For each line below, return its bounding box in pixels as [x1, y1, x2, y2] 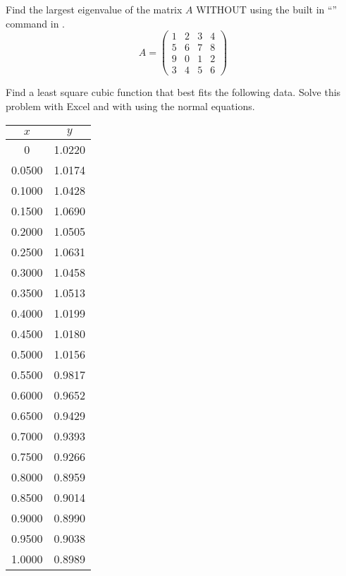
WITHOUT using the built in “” [196, 2, 338, 16]
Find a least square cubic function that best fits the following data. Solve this [6, 85, 341, 100]
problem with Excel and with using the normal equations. [6, 98, 255, 113]
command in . [6, 16, 65, 30]
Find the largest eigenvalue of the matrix [6, 2, 183, 16]
